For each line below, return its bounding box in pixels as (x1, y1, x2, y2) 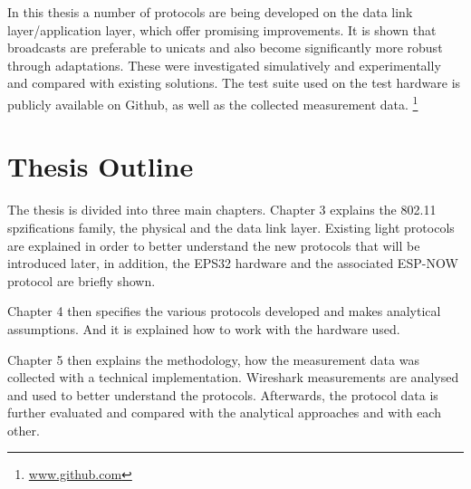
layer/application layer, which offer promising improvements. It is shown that (7, 20, 437, 39)
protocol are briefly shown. (7, 271, 156, 290)
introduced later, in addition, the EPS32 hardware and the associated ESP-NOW (7, 254, 458, 273)
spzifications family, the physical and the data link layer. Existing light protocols (7, 217, 455, 236)
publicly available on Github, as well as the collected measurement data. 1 (7, 91, 418, 113)
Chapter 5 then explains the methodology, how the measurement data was (7, 350, 419, 369)
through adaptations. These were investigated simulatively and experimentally (7, 55, 441, 74)
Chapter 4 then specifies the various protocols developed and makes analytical (7, 302, 441, 321)
